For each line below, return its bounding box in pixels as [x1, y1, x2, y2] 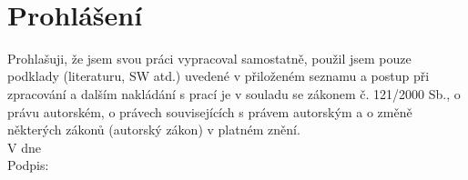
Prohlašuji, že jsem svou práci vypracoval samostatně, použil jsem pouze [7, 48, 412, 67]
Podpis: [7, 155, 49, 175]
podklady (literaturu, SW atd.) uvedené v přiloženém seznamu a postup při [7, 66, 430, 85]
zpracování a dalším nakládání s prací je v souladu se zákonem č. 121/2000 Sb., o [7, 84, 461, 103]
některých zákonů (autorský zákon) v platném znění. [7, 120, 300, 139]
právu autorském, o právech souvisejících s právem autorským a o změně [7, 102, 412, 121]
